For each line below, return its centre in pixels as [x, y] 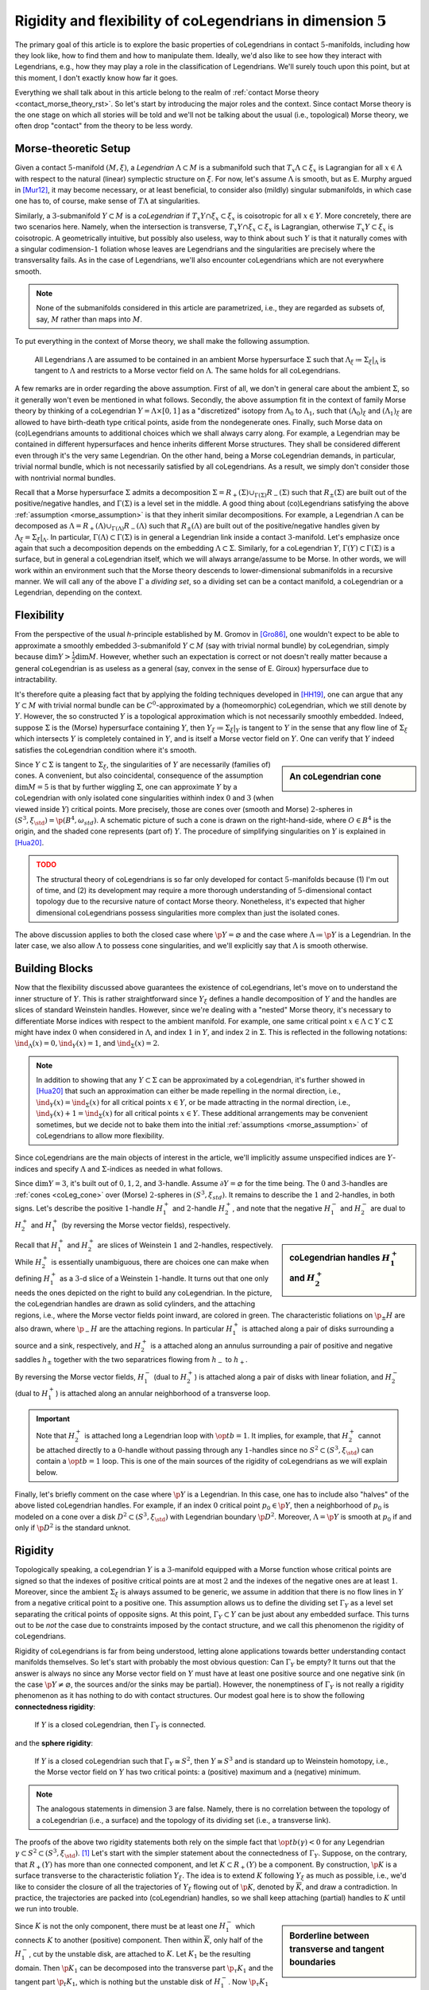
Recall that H [36, 1245]
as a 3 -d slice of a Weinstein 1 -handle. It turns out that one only [164, 1278]
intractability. [36, 680]
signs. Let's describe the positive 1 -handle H [89, 1208]
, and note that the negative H [282, 1208]
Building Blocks [54, 968]
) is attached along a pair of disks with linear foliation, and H [293, 1376]
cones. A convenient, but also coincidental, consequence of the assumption [139, 775]
